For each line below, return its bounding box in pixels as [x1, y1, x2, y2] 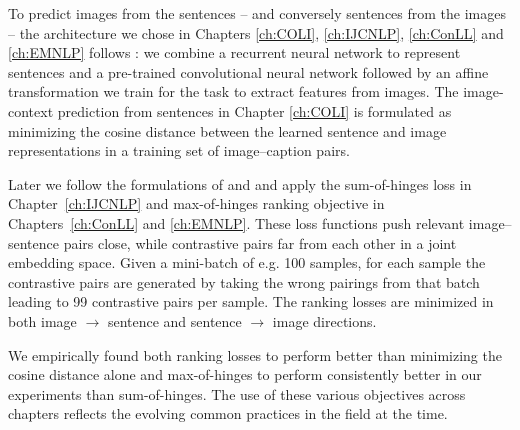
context [8, 100, 54, 121]
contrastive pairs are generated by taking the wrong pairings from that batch [8, 271, 480, 292]
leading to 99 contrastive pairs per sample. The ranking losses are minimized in [8, 291, 494, 312]
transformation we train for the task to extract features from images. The [8, 81, 459, 102]
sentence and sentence [107, 310, 242, 331]
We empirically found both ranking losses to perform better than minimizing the [8, 344, 502, 365]
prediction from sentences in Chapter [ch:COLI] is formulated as [57, 100, 452, 121]
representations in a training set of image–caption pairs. [8, 140, 350, 161]
